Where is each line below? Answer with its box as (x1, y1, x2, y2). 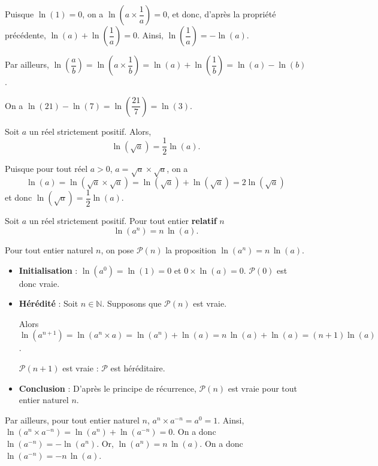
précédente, (5, 29, 46, 41)
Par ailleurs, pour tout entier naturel (5, 413, 140, 426)
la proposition (165, 244, 216, 256)
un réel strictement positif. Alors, (29, 125, 152, 137)
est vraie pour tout (228, 382, 298, 394)
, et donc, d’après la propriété (167, 8, 276, 20)
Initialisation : (19, 264, 78, 276)
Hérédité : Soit (19, 297, 78, 310)
